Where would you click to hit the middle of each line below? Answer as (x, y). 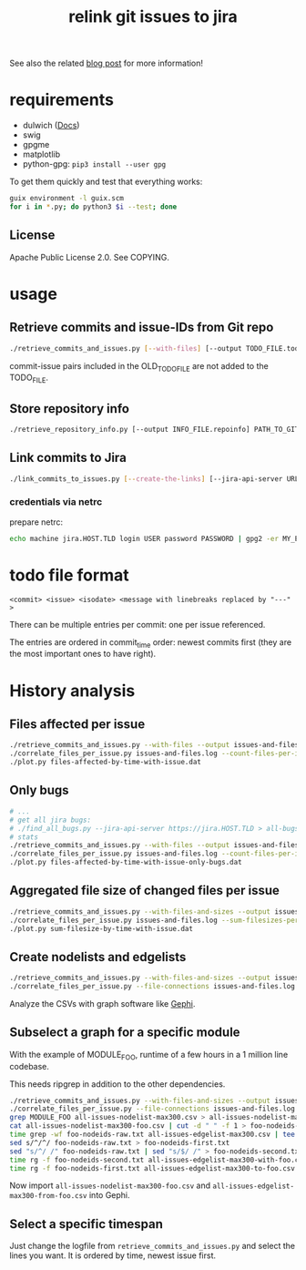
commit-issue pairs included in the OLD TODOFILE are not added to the (139, 367)
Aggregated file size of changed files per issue (145, 891)
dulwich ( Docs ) (51, 126)
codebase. (30, 1066)
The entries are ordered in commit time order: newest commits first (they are (151, 643)
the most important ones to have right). (83, 654)
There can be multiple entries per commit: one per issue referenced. (138, 624)
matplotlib (41, 154)
